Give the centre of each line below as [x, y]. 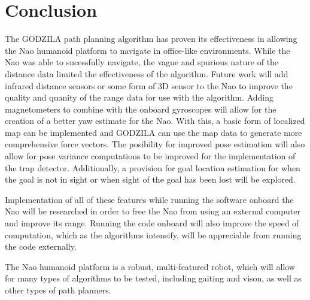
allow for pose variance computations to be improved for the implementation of [150, 156]
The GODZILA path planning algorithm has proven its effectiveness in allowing [151, 39]
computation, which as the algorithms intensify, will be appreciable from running [153, 234]
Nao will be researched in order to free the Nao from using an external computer [153, 211]
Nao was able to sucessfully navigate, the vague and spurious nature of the [142, 62]
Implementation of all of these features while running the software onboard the [149, 199]
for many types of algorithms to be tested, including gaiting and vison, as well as [153, 278]
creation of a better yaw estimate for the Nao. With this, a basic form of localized [155, 121]
